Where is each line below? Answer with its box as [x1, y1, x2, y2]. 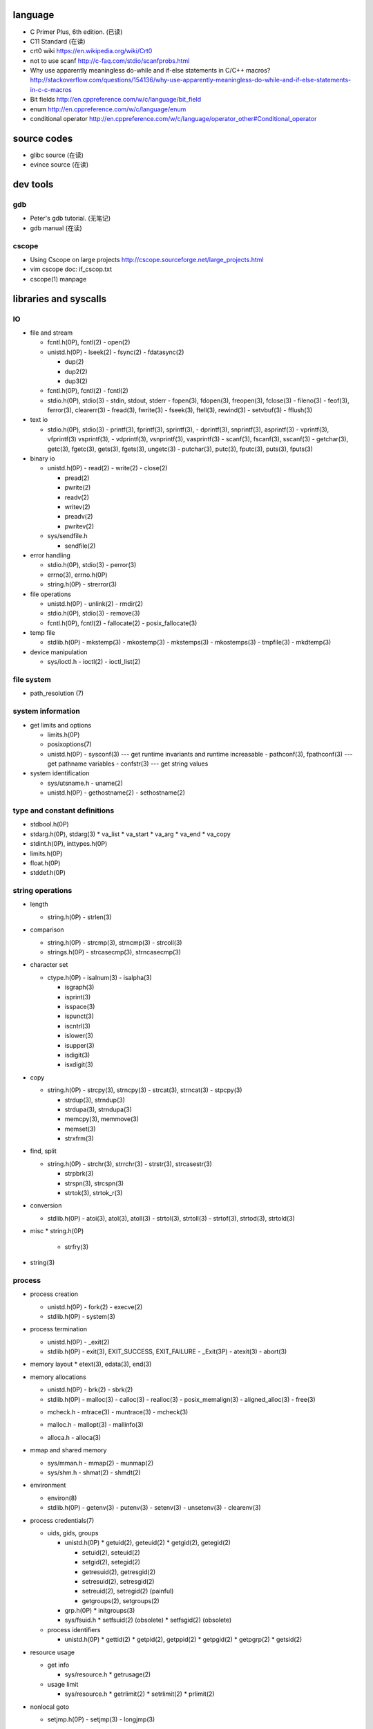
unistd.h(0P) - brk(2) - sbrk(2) [47, 1385, 133, 1394]
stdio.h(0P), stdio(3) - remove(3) [47, 609, 141, 618]
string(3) [30, 1258, 55, 1266]
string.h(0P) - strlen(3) [47, 913, 112, 921]
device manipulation [30, 647, 88, 656]
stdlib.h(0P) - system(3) [47, 1312, 115, 1320]
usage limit [47, 1680, 79, 1688]
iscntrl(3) [64, 1021, 91, 1030]
